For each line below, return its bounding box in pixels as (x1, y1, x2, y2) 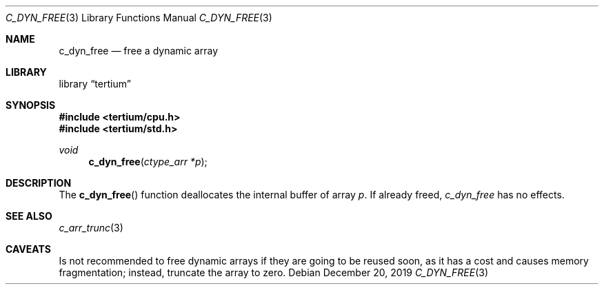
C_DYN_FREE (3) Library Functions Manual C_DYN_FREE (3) (6, 12, 272, 23)
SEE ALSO (6, 210, 52, 222)
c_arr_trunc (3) (59, 222, 123, 234)
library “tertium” (59, 78, 131, 90)
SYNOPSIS (6, 99, 56, 111)
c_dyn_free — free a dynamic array (59, 45, 219, 56)
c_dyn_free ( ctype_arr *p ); (88, 156, 208, 167)
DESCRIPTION (6, 177, 72, 189)
